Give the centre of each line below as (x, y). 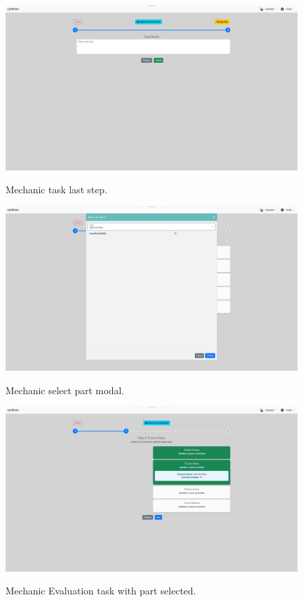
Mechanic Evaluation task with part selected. (101, 591)
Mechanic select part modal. (65, 390)
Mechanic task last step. (56, 190)
